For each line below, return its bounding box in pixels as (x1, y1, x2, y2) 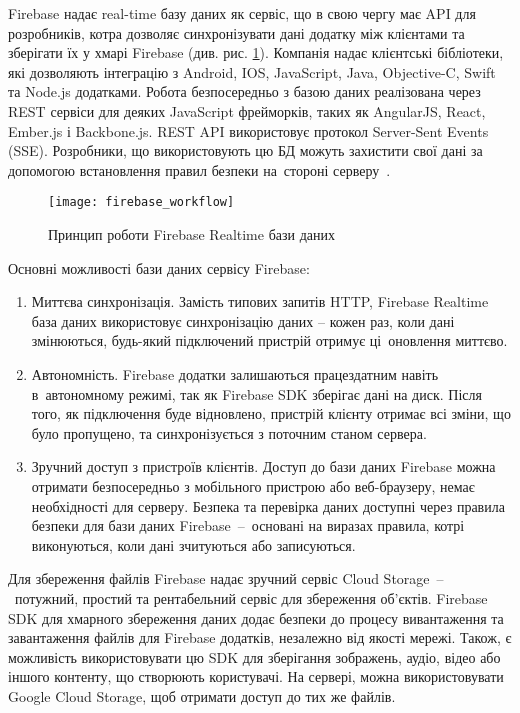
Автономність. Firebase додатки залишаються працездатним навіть (31, 363, 439, 384)
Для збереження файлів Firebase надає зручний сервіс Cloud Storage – (8, 568, 444, 589)
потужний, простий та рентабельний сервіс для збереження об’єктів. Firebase (14, 587, 488, 608)
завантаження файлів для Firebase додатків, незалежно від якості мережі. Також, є (8, 627, 512, 648)
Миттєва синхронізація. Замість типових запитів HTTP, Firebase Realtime (31, 291, 489, 312)
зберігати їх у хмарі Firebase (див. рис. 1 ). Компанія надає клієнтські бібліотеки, (8, 42, 504, 63)
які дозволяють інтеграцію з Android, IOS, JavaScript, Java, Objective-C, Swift (8, 61, 496, 82)
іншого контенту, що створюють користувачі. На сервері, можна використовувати (8, 666, 504, 687)
